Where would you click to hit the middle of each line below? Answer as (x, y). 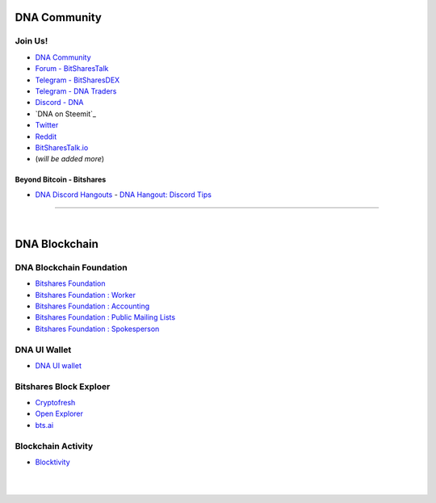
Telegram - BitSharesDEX (78, 80)
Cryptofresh (55, 403)
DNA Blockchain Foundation (71, 267)
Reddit (46, 136)
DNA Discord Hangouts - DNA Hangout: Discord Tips (123, 195)
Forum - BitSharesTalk (72, 69)
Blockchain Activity (54, 446)
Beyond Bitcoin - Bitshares (61, 180)
